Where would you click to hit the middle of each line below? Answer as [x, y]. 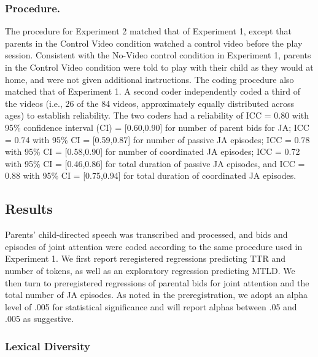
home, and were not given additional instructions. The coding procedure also [149, 79]
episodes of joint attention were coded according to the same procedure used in [154, 246]
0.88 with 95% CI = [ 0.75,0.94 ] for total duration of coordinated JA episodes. [151, 175]
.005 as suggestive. [40, 319]
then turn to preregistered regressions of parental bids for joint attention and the [157, 282]
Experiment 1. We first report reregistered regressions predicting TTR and [145, 258]
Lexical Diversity [48, 346]
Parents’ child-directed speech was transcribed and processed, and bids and [146, 234]
